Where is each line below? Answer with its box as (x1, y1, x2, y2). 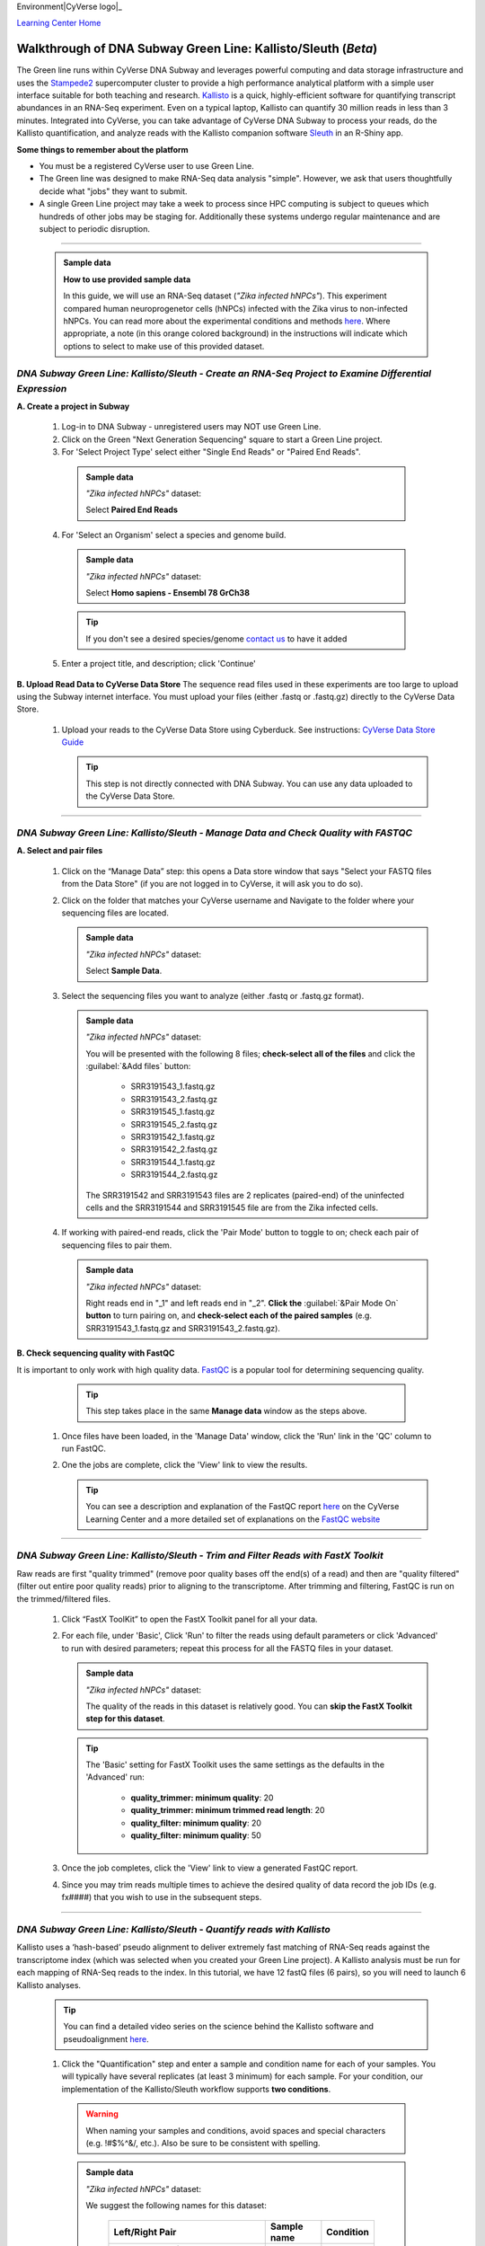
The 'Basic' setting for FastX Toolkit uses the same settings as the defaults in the (85, 1759, 385, 1770)
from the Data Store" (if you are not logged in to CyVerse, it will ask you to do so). (61, 879, 364, 889)
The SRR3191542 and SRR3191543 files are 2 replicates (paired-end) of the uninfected (85, 1189, 404, 1200)
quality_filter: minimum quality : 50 (130, 1830, 262, 1841)
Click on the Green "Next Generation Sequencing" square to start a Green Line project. (61, 434, 384, 445)
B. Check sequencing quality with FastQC (16, 1348, 175, 1358)
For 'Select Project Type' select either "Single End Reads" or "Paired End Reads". (61, 447, 361, 457)
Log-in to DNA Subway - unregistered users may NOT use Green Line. (61, 421, 322, 432)
